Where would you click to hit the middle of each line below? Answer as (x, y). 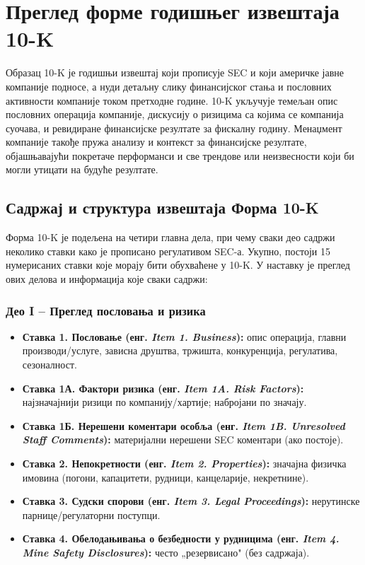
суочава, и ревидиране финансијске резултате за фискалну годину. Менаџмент (174, 128)
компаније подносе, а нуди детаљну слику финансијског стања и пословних (169, 86)
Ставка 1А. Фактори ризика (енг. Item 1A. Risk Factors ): (163, 388)
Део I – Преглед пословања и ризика (106, 310)
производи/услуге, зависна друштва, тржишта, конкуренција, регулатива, (180, 350)
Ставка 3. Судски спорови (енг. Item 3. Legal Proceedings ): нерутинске (191, 501)
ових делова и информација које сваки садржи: (107, 279)
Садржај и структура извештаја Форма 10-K (162, 208)
